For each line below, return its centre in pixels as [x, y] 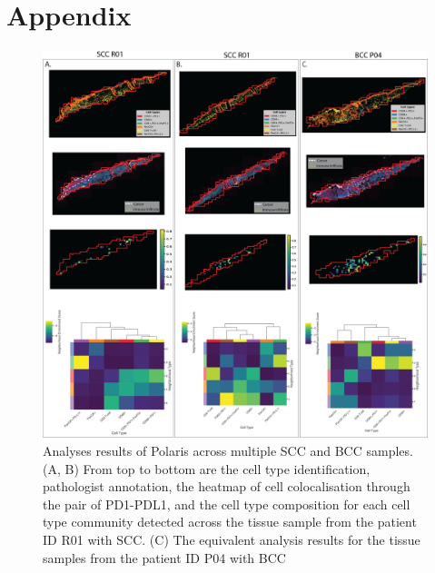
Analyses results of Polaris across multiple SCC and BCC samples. [228, 451]
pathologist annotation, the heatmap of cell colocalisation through [227, 486]
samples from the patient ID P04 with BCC [164, 557]
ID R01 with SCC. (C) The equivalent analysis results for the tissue [232, 540]
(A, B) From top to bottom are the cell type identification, [207, 468]
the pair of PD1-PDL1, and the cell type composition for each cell [227, 504]
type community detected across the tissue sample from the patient [230, 522]
